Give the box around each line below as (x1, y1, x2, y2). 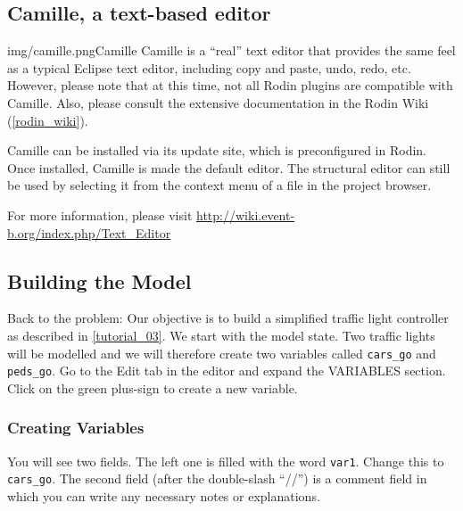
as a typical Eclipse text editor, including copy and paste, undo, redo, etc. (7, 58, 411, 77)
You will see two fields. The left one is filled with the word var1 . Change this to (7, 451, 444, 470)
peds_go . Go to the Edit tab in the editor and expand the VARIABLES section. (7, 361, 446, 380)
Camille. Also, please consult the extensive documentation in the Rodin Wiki (7, 93, 429, 111)
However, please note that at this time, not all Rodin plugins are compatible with (7, 76, 453, 95)
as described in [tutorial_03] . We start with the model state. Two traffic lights (7, 326, 435, 344)
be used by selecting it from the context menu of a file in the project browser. (7, 176, 432, 194)
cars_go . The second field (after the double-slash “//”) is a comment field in (7, 469, 427, 488)
